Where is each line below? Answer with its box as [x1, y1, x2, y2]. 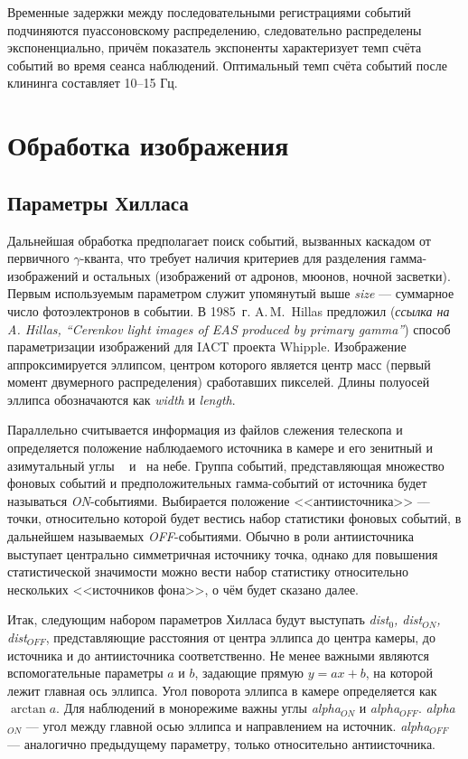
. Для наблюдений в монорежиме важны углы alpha [56, 698, 341, 717]
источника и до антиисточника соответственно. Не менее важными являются [7, 645, 429, 664]
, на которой [365, 663, 434, 682]
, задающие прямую [194, 663, 304, 682]
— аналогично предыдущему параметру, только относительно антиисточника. [7, 734, 435, 753]
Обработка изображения [7, 126, 289, 164]
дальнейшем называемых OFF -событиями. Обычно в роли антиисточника [7, 527, 414, 546]
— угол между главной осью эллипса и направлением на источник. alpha [25, 716, 430, 735]
